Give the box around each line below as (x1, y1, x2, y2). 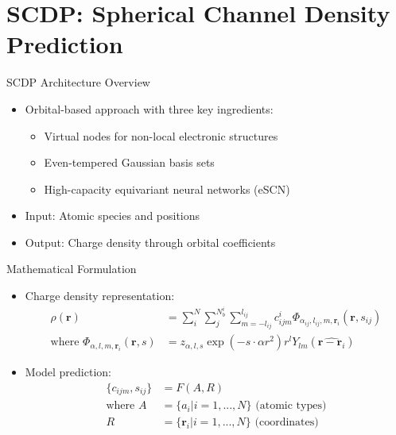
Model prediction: (25, 364, 111, 380)
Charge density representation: (25, 287, 175, 304)
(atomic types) (255, 400, 327, 412)
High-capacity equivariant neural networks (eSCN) (44, 180, 290, 197)
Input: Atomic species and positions (25, 207, 200, 224)
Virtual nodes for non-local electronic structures (44, 127, 278, 144)
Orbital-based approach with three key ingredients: (25, 100, 274, 117)
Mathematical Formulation (6, 260, 137, 277)
